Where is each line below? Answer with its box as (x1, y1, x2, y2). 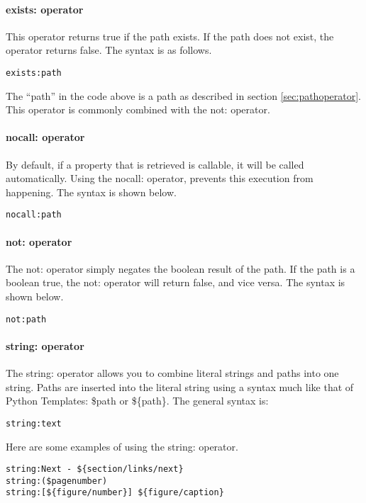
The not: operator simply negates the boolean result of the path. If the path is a (6, 261, 355, 276)
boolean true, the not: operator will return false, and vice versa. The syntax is (6, 275, 345, 290)
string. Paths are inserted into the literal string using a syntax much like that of (6, 379, 354, 394)
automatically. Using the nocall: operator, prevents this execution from (6, 171, 314, 186)
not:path (6, 314, 47, 324)
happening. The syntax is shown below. (6, 184, 177, 199)
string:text (6, 418, 62, 429)
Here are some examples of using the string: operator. (6, 439, 238, 453)
